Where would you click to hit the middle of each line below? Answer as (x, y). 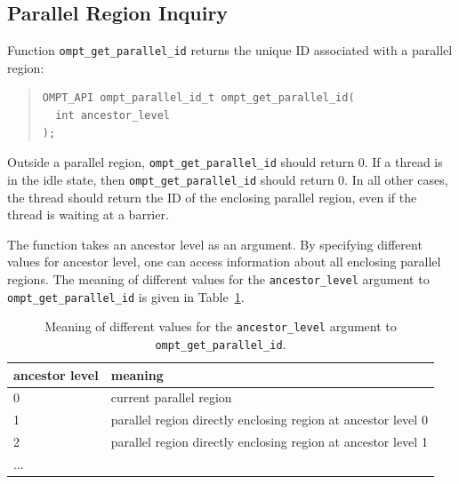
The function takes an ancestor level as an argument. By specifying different (215, 244)
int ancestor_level (113, 116)
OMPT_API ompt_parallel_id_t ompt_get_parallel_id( (198, 98)
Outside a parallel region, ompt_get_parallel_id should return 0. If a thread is (225, 162)
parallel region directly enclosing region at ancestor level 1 (269, 442)
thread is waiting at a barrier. (88, 214)
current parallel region (171, 397)
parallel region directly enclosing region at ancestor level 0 (269, 420)
